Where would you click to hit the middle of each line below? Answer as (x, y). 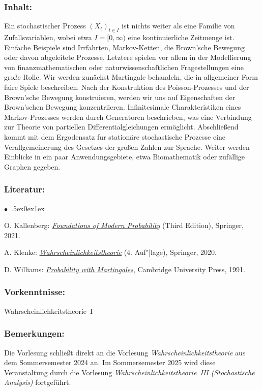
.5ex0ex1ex (28, 208)
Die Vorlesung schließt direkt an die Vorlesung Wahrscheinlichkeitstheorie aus (125, 352)
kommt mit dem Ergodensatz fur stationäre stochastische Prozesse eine (115, 136)
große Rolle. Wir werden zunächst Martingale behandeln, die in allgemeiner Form (131, 77)
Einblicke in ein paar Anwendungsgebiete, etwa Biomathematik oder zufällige (125, 157)
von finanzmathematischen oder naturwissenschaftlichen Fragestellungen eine (124, 67)
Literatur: (25, 189)
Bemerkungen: (34, 333)
